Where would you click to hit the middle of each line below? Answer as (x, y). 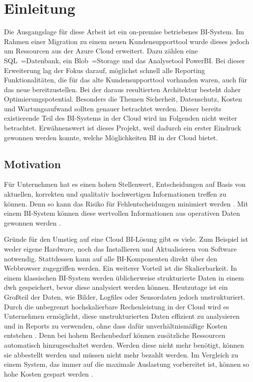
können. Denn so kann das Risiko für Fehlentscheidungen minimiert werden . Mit (126, 203)
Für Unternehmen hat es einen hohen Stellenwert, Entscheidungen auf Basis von (125, 184)
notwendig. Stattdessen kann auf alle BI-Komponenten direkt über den (111, 258)
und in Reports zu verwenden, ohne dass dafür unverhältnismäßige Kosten (116, 325)
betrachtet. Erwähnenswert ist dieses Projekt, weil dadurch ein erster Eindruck (123, 128)
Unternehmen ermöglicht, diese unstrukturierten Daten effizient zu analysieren (122, 316)
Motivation (32, 164)
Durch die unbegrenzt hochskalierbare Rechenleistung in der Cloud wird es (117, 306)
